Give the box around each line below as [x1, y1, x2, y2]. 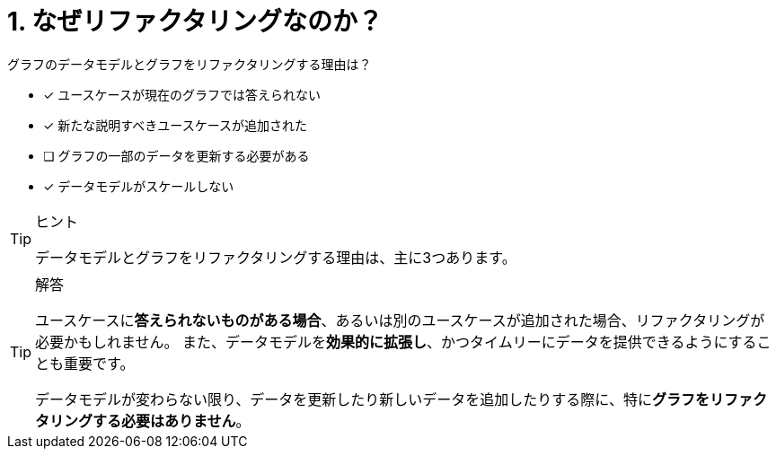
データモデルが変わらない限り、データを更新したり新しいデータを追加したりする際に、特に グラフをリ [35, 390, 724, 408]
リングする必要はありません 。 [49, 411, 251, 430]
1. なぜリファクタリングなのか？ [7, 6, 384, 37]
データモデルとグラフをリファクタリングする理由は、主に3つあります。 [35, 248, 516, 267]
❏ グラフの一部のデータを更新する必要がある [43, 147, 310, 163]
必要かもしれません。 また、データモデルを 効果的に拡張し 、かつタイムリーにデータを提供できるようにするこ [35, 332, 772, 351]
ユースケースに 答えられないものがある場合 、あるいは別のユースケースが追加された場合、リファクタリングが [35, 311, 765, 329]
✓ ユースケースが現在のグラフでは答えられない [43, 86, 321, 102]
